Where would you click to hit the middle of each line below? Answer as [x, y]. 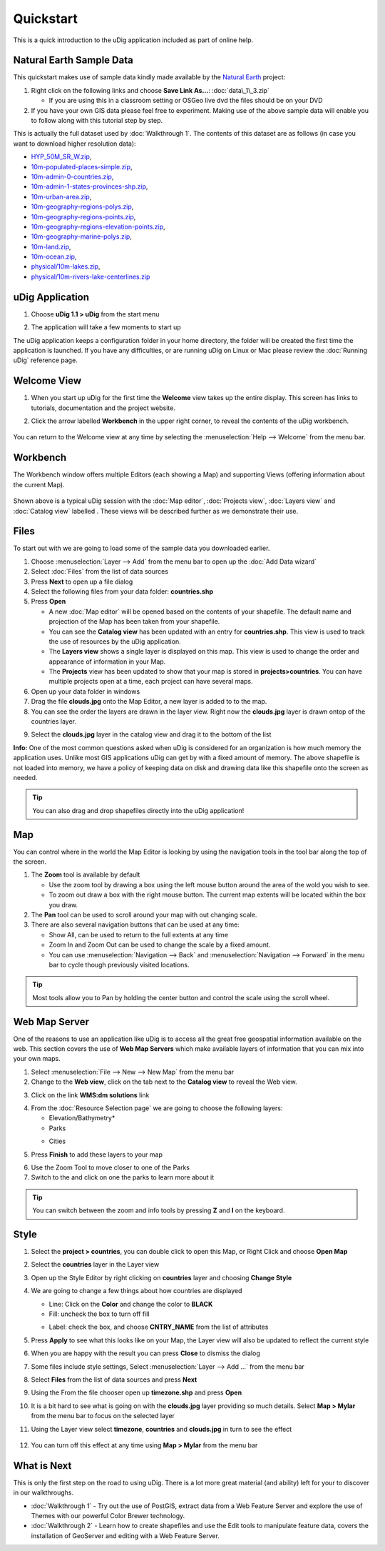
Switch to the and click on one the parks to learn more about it [123, 1177]
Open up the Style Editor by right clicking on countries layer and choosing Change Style [161, 1277]
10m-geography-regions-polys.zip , [82, 206]
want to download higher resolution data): [75, 144]
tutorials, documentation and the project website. [103, 408]
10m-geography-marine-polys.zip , [81, 236]
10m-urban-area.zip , [61, 196]
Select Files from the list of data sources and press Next [114, 1380]
